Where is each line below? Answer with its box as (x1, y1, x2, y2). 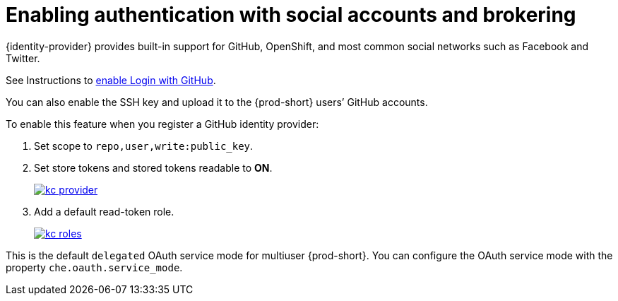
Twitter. (6, 52, 40, 64)
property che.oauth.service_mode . (6, 261, 183, 273)
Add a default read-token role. (34, 205, 174, 218)
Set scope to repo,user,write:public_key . (34, 139, 254, 152)
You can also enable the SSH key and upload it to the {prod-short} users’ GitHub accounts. (6, 95, 428, 108)
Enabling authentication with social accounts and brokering (6, 3, 576, 27)
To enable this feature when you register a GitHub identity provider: (6, 117, 319, 130)
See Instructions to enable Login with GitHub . (6, 73, 216, 86)
